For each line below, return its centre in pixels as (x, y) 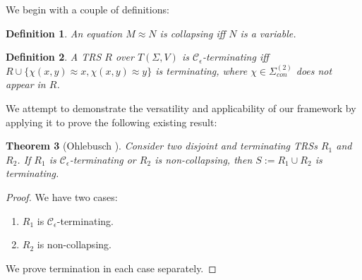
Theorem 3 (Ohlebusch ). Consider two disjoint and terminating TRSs (162, 146)
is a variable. (268, 33)
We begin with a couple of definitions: (88, 9)
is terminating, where (201, 70)
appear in (26, 84)
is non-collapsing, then (204, 159)
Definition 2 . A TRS (54, 57)
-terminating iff (235, 57)
